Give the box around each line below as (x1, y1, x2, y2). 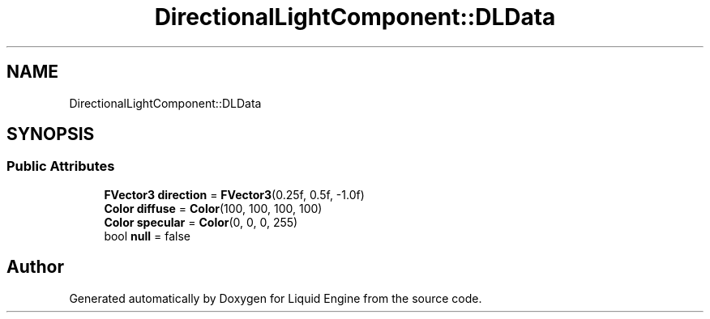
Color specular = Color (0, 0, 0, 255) (104, 215, 298, 229)
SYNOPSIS (6, 124, 95, 145)
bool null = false (104, 228, 191, 243)
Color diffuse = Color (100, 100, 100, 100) (104, 201, 323, 215)
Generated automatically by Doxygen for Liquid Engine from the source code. (69, 291, 482, 305)
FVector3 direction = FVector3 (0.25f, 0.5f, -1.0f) (104, 187, 365, 202)
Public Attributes (6, 158, 115, 175)
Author (6, 257, 64, 278)
